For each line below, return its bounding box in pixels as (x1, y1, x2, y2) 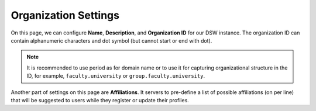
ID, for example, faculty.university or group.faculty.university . (26, 72, 205, 79)
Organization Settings (11, 9, 120, 22)
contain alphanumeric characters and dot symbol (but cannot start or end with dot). (11, 37, 212, 44)
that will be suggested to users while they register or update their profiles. (11, 96, 190, 103)
